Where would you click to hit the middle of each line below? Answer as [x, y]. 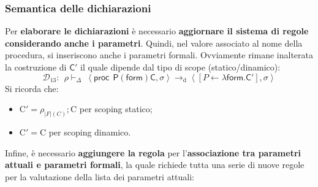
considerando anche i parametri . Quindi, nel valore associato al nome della [154, 43]
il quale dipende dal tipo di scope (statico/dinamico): [180, 67]
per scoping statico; [116, 109]
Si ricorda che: [32, 88]
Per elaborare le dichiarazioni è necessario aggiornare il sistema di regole [157, 31]
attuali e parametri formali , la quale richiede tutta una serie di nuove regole [155, 165]
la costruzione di [36, 67]
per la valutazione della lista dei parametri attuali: [100, 176]
